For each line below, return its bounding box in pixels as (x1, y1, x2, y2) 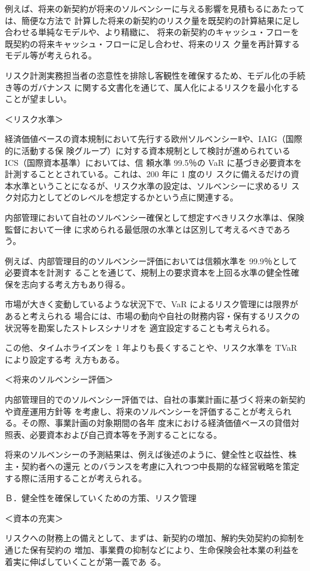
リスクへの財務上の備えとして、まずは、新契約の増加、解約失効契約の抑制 (5, 532, 296, 544)
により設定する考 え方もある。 (5, 353, 125, 365)
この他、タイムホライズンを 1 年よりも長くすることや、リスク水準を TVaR (5, 341, 297, 354)
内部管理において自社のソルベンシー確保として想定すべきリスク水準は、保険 (5, 211, 305, 223)
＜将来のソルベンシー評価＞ (5, 373, 113, 385)
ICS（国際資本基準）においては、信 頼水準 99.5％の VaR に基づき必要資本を (5, 156, 302, 168)
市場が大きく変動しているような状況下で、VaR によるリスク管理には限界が (5, 298, 298, 310)
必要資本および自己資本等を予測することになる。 (29, 428, 222, 440)
